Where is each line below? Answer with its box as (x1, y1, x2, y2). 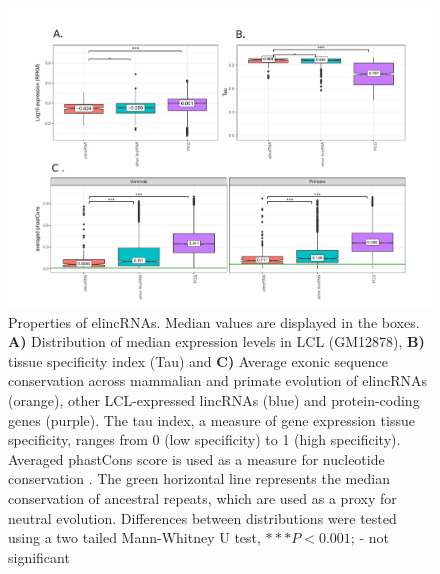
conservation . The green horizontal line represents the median (8, 468, 390, 489)
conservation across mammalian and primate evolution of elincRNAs (8, 370, 428, 391)
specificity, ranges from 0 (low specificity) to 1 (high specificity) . (8, 429, 401, 450)
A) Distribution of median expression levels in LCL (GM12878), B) (8, 331, 425, 352)
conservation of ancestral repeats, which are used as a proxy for (8, 488, 397, 508)
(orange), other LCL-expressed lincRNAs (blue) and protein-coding (8, 390, 420, 411)
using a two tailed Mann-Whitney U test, (8, 527, 261, 548)
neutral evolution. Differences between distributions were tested (8, 507, 397, 528)
